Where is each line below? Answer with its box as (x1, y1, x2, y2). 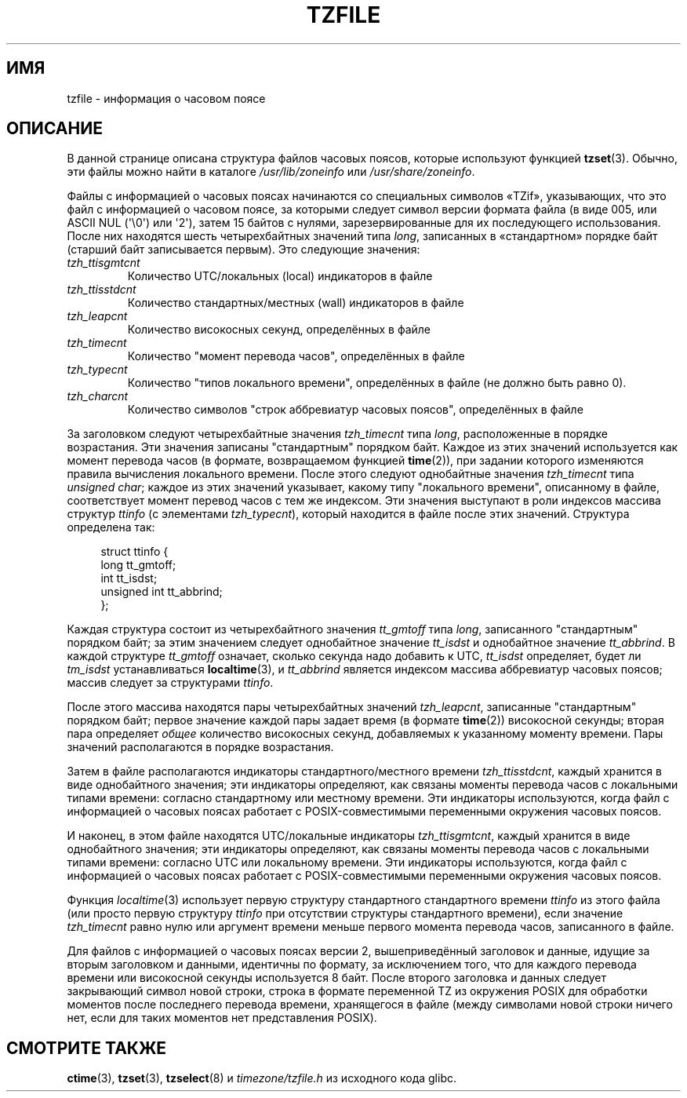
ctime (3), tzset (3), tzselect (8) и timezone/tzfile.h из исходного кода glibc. (67, 1071, 456, 1085)
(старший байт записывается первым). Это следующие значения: (67, 243, 420, 257)
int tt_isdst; (100, 571, 158, 585)
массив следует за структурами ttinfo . (67, 676, 274, 690)
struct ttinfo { (100, 545, 169, 559)
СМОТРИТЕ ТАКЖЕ (6, 1038, 167, 1058)
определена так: (67, 520, 155, 534)
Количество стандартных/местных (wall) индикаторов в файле (127, 296, 464, 310)
